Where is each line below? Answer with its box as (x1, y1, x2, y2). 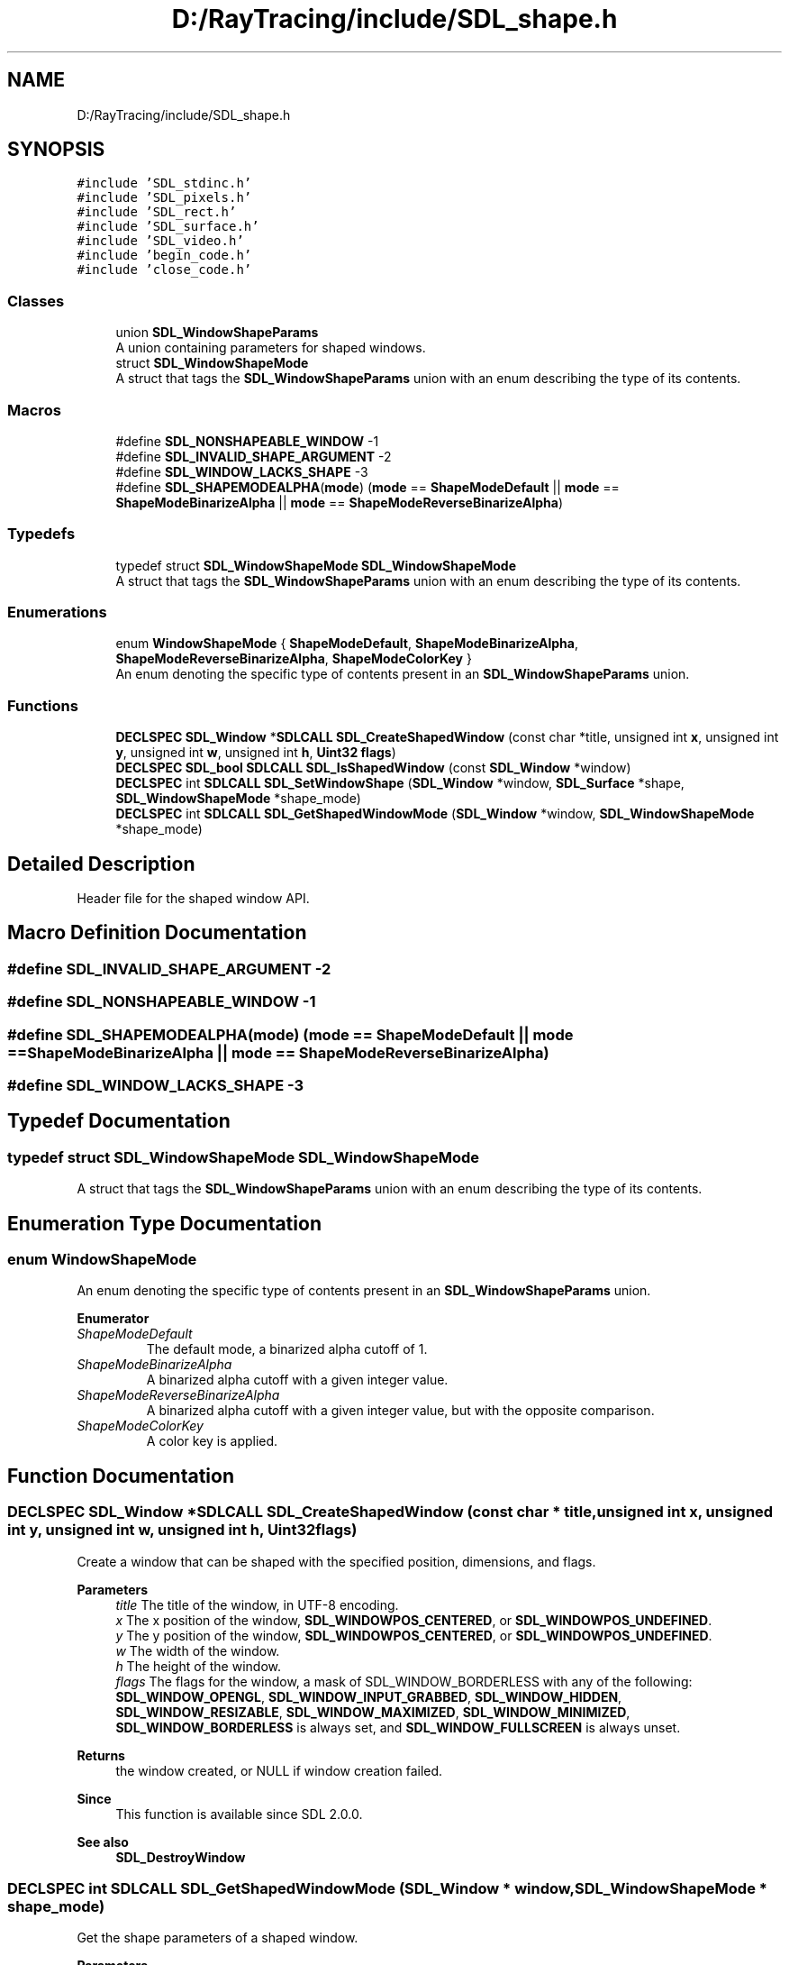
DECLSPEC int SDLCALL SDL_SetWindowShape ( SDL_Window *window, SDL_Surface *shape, (115, 775, 685, 791)
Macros (7, 400, 61, 419)
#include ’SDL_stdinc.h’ (77, 176, 252, 191)
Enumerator (77, 1311, 150, 1327)
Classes (7, 291, 65, 310)
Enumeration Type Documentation (7, 1211, 322, 1235)
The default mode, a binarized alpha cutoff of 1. (146, 1341, 428, 1357)
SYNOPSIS (7, 138, 105, 161)
